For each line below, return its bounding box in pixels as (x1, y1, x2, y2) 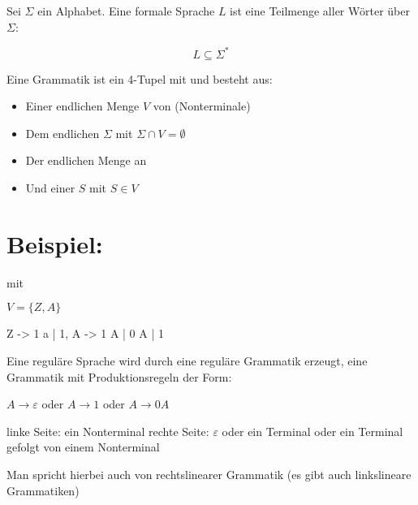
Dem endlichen (25, 124, 100, 141)
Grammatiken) (6, 481, 80, 499)
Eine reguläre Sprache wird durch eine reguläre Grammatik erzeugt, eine (6, 352, 368, 369)
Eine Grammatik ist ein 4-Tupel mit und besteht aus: (6, 70, 273, 87)
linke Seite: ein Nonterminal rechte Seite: (6, 422, 209, 439)
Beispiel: (6, 227, 103, 260)
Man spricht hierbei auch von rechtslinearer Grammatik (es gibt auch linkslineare (6, 465, 412, 482)
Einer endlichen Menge (25, 97, 140, 114)
